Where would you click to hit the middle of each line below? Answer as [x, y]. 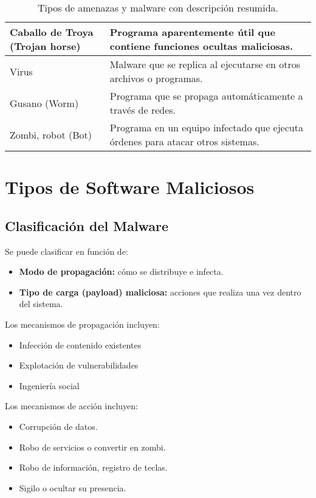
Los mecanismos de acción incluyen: [71, 406]
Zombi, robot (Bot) [51, 134]
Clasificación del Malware [87, 225]
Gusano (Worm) [44, 103]
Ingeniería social [49, 385]
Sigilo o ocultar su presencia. [73, 487]
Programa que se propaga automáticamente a [206, 96]
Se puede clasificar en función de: [67, 251]
